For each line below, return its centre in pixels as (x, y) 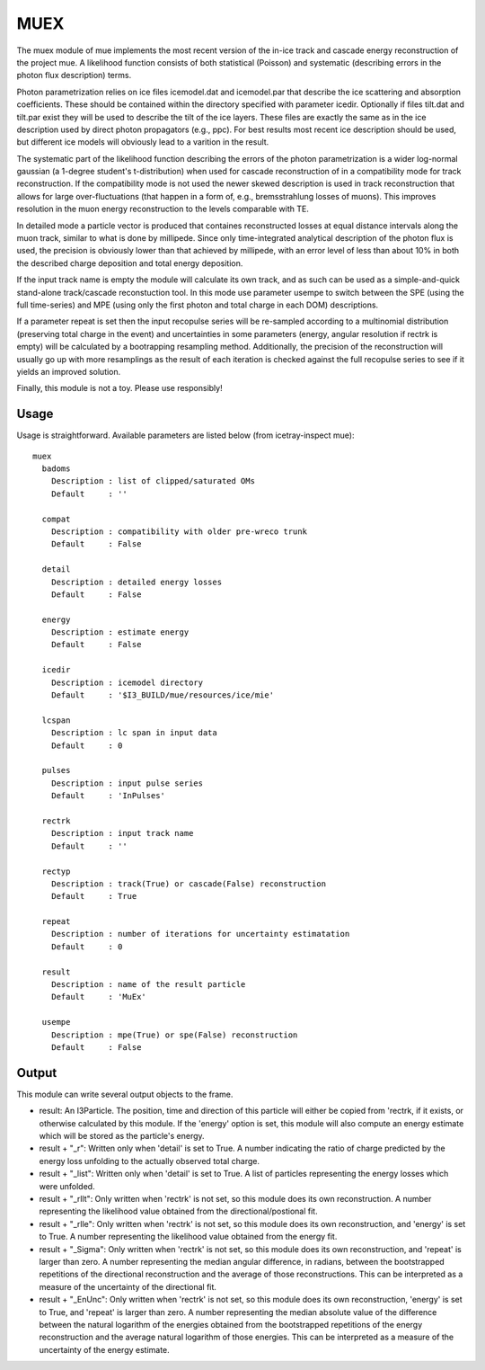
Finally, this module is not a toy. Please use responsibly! (120, 388)
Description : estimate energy (120, 632)
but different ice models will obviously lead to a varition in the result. (143, 142)
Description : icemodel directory (127, 682)
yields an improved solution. (69, 371)
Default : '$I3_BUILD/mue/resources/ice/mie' (162, 695)
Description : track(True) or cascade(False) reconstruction (189, 884)
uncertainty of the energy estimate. (104, 1349)
